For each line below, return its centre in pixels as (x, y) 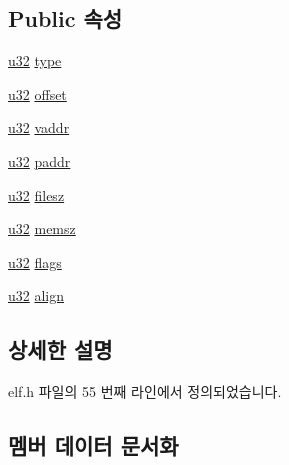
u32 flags (35, 261)
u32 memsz (42, 228)
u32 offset (37, 93)
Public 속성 (65, 18)
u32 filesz (36, 194)
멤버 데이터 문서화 (93, 445)
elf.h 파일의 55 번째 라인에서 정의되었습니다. (145, 391)
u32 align (36, 295)
